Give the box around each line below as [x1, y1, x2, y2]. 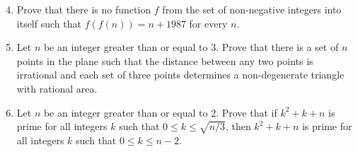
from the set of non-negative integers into [162, 2, 342, 16]
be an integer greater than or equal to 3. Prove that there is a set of [43, 40, 339, 54]
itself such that [16, 16, 81, 30]
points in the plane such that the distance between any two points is [16, 53, 313, 68]
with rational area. [16, 81, 98, 95]
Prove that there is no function [16, 2, 151, 16]
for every [189, 16, 228, 30]
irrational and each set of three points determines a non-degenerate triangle [16, 67, 345, 82]
